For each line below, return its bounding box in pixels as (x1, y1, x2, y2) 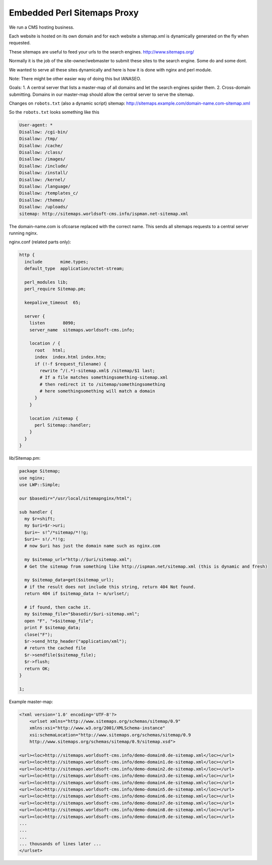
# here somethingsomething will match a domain (39, 388, 155, 394)
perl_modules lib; (24, 279, 68, 285)
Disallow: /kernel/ (19, 177, 66, 182)
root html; (34, 347, 66, 353)
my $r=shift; (24, 516, 55, 522)
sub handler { (19, 509, 53, 515)
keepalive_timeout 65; (24, 300, 81, 305)
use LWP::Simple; (19, 482, 61, 487)
